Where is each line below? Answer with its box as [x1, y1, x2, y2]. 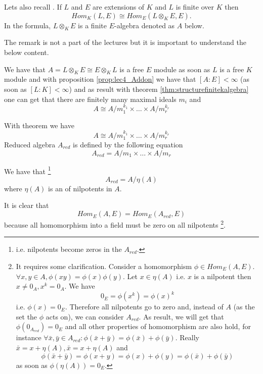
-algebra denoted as [114, 20, 175, 30]
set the [16, 311, 37, 322]
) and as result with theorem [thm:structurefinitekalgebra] [69, 83, 249, 94]
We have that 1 [4, 164, 51, 176]
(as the [233, 301, 255, 312]
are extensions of [93, 2, 145, 12]
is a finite [78, 20, 107, 30]
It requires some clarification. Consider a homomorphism [16, 260, 192, 271]
